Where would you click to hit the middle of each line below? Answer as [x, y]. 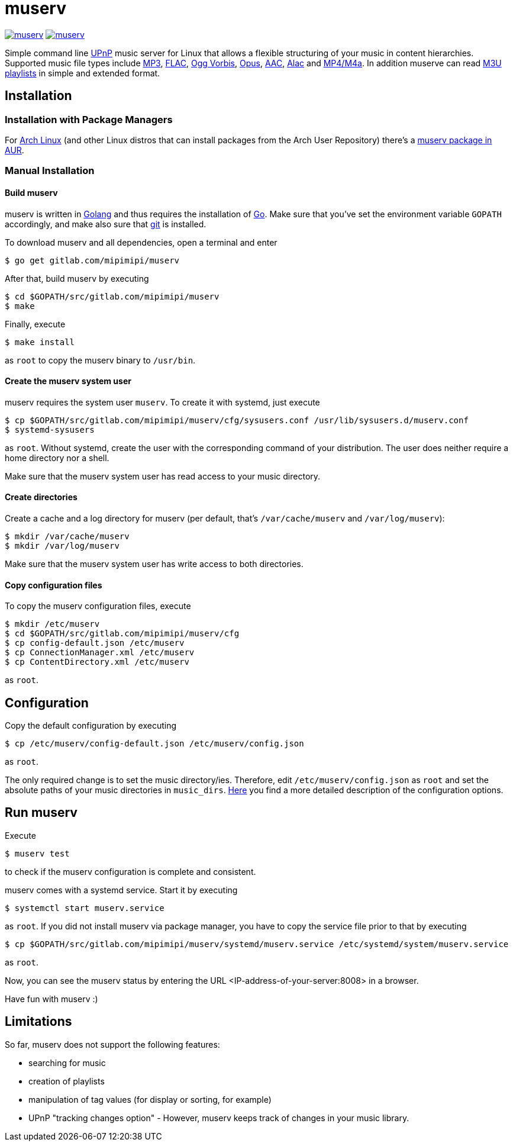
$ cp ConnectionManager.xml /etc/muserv [100, 653]
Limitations [38, 1022]
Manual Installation [50, 171]
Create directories [41, 497]
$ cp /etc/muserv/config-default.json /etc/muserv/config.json [154, 744]
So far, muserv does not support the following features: [112, 1044]
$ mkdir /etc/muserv [52, 624]
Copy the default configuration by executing [91, 726]
